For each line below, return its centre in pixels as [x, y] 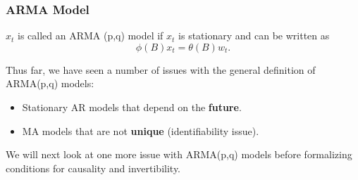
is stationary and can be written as [254, 36]
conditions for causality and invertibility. [93, 168]
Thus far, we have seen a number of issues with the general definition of [161, 69]
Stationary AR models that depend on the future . [132, 107]
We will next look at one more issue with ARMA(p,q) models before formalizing [179, 154]
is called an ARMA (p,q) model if [91, 36]
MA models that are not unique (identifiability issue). [141, 130]
